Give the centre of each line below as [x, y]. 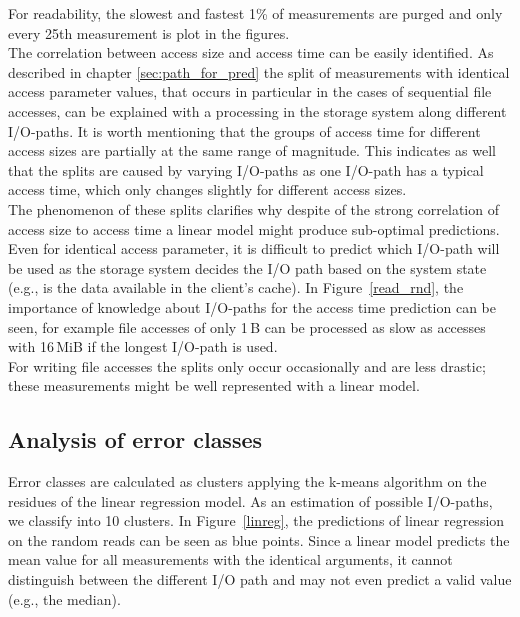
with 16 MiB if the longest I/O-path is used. [143, 346]
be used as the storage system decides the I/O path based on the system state [247, 267]
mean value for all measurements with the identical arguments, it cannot [230, 559]
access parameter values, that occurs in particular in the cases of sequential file [250, 91]
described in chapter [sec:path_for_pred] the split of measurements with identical [259, 71]
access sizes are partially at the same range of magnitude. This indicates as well [252, 150]
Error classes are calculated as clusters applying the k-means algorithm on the [247, 481]
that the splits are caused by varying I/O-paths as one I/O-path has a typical [246, 169]
